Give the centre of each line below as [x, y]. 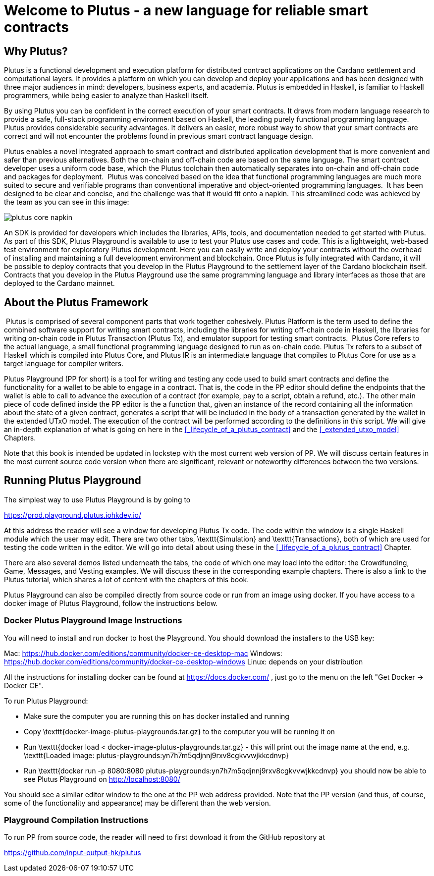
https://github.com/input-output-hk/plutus [73, 853]
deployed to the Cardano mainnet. [59, 283]
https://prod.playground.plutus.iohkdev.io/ [73, 515]
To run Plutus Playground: [46, 701]
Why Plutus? [36, 51]
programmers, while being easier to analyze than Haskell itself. [106, 96]
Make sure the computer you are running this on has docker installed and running [157, 716]
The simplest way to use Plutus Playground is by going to [97, 499]
